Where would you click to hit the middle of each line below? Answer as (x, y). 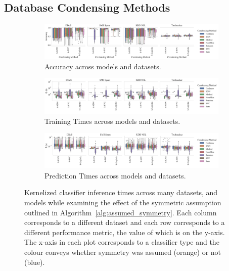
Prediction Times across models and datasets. (115, 175)
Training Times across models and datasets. (112, 121)
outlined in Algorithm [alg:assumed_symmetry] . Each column (121, 212)
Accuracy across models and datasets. (103, 66)
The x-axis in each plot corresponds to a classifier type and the (122, 242)
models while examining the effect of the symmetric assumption (123, 202)
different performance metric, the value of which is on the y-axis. (125, 232)
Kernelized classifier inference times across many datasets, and (121, 192)
